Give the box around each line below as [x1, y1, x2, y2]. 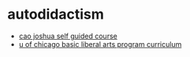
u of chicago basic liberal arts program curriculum [18, 39, 182, 48]
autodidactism [7, 5, 104, 23]
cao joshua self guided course [18, 31, 117, 41]
